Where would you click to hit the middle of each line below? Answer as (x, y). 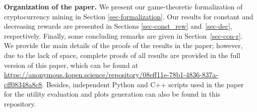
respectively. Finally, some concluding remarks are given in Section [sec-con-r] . (123, 35)
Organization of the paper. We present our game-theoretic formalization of (123, 6)
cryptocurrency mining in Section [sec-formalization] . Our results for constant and (129, 16)
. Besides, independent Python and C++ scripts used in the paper (143, 84)
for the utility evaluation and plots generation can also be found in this (112, 94)
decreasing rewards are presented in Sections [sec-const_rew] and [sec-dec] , (118, 26)
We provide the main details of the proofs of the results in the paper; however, (123, 45)
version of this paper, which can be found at (71, 65)
